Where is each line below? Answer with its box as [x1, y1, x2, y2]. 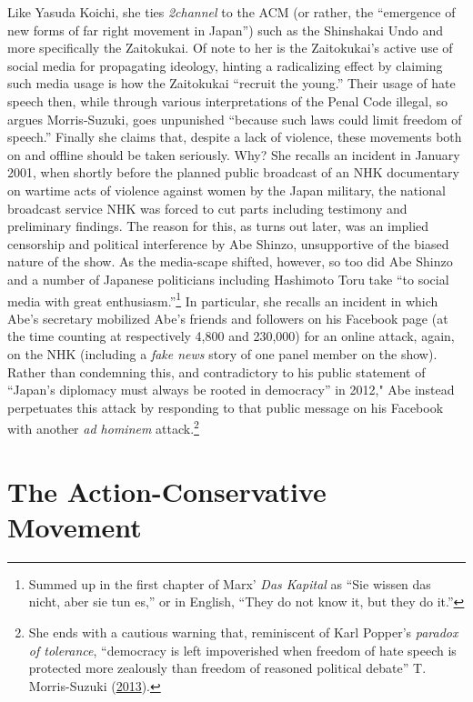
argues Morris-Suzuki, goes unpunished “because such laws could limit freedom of [7, 109, 462, 128]
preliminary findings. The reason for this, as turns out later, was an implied [7, 216, 429, 236]
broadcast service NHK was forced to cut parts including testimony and [7, 198, 408, 217]
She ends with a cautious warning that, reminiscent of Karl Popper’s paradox [28, 623, 458, 642]
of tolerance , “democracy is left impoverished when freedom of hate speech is [28, 640, 457, 659]
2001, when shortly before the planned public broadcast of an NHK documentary [7, 163, 459, 182]
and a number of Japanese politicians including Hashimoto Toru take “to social [7, 269, 449, 288]
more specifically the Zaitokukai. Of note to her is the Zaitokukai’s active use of [7, 38, 453, 57]
